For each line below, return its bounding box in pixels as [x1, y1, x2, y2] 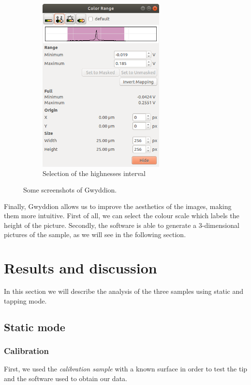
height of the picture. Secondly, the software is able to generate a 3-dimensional [4, 220, 239, 230]
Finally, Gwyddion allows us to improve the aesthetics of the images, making [4, 201, 232, 211]
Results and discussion [4, 258, 157, 278]
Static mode [4, 319, 65, 334]
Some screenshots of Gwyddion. [23, 184, 117, 194]
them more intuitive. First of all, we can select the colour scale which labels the [4, 210, 239, 221]
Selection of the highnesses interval [43, 168, 146, 178]
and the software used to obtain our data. [4, 373, 127, 383]
